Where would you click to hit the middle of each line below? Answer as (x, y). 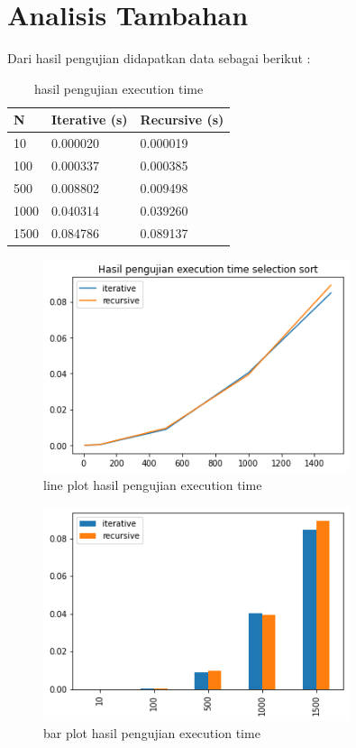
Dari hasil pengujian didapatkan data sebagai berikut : (159, 58)
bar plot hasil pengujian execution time (152, 733)
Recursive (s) (182, 120)
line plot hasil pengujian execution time (153, 485)
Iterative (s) (90, 120)
